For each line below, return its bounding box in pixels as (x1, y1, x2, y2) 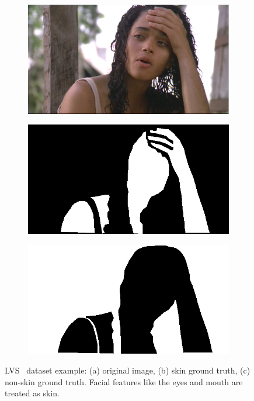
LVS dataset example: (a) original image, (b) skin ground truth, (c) (5, 364, 250, 376)
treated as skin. (5, 387, 60, 399)
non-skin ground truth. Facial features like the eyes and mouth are (5, 375, 243, 388)
